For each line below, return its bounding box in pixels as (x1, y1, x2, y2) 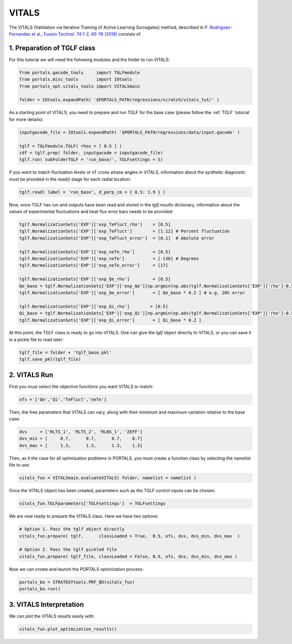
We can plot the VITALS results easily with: (9, 613, 95, 619)
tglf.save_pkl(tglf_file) (19, 357, 81, 362)
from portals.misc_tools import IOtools (19, 77, 132, 82)
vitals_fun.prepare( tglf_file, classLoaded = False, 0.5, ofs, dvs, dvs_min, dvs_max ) (19, 554, 238, 559)
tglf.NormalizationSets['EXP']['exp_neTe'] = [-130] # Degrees (19, 256, 199, 261)
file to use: (9, 462, 30, 468)
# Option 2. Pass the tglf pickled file (19, 547, 117, 552)
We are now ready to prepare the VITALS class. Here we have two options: (9, 513, 159, 519)
